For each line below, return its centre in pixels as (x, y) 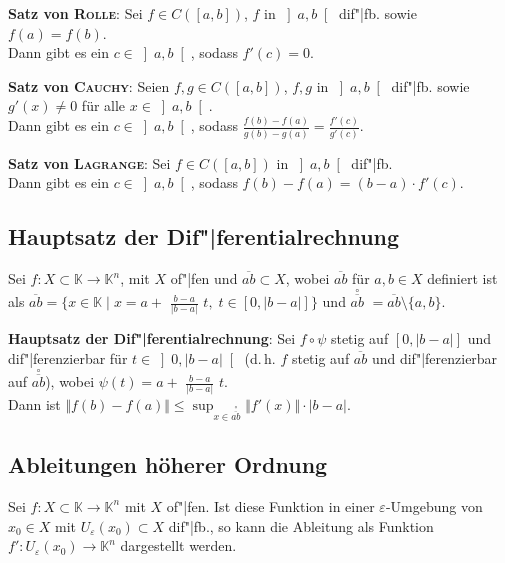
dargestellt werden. (178, 545)
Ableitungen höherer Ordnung (168, 464)
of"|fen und (204, 278)
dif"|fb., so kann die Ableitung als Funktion (301, 525)
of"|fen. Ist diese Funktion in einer (270, 505)
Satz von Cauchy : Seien (89, 85)
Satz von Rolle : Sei (75, 13)
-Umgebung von (434, 505)
